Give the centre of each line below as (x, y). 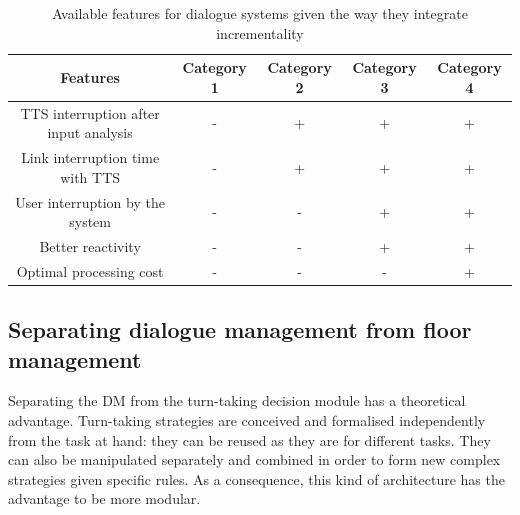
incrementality (260, 32)
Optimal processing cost (90, 270)
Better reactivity (90, 245)
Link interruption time (90, 157)
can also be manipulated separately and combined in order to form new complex (254, 459)
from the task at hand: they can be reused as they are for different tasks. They (249, 439)
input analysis (90, 132)
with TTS (90, 176)
